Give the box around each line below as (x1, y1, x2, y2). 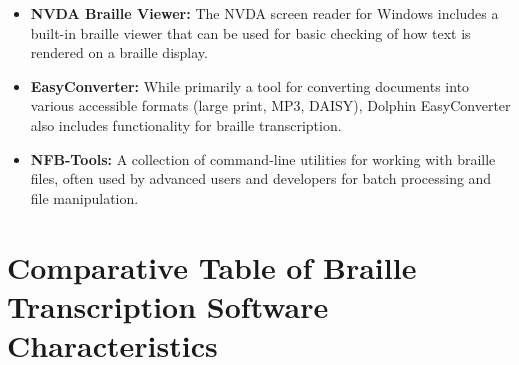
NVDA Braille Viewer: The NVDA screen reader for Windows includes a (30, 3, 499, 23)
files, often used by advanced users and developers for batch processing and (30, 168, 492, 189)
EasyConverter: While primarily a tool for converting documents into (30, 75, 470, 96)
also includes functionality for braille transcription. (30, 114, 342, 135)
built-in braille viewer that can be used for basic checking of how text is (30, 22, 471, 43)
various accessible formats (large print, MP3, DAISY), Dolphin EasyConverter (30, 95, 511, 116)
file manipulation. (30, 187, 139, 208)
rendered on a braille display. (30, 42, 208, 63)
